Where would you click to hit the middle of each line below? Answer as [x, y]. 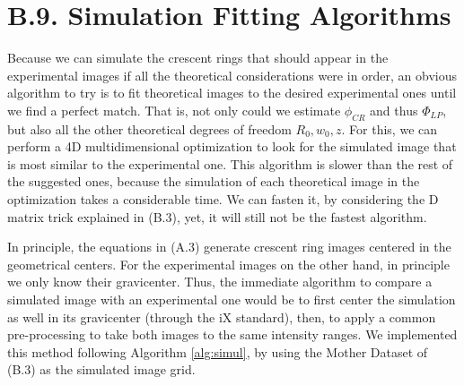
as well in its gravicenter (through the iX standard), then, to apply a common [222, 317]
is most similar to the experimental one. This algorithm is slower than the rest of [230, 163]
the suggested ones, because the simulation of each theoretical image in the [214, 181]
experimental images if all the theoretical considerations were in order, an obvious [232, 75]
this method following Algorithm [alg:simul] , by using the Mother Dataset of [218, 351]
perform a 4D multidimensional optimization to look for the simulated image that [232, 146]
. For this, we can [390, 128]
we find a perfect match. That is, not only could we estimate [174, 110]
